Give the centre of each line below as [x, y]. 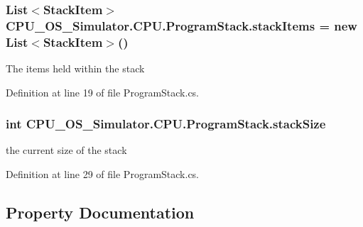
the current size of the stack [66, 150]
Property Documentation [100, 212]
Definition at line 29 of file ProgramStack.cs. [103, 174]
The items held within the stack [75, 68]
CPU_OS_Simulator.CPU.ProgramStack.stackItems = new [181, 25]
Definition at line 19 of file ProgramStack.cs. [103, 92]
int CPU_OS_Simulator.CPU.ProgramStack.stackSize [166, 124]
